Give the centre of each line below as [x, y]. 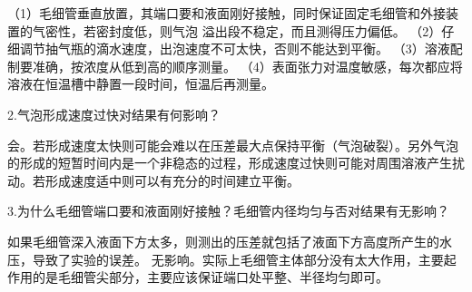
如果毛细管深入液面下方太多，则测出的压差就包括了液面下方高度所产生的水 [230, 241]
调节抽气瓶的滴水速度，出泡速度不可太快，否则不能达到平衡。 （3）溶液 [235, 49]
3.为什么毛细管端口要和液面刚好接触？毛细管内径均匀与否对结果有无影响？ [228, 211]
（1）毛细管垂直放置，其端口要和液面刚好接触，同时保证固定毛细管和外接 [226, 13]
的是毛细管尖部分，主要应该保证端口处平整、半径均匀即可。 [210, 277]
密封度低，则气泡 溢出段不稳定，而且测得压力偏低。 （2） [269, 30]
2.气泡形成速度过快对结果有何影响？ [114, 114]
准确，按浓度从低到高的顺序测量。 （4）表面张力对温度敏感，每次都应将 [247, 66]
